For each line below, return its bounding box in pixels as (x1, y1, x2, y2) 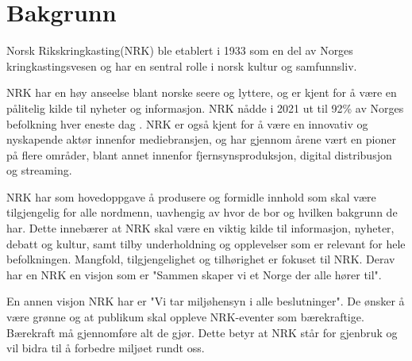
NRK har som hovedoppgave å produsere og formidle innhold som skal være (6, 188, 376, 205)
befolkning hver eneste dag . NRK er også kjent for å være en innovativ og (6, 115, 368, 132)
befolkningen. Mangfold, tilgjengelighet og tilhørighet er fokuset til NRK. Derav (6, 251, 395, 267)
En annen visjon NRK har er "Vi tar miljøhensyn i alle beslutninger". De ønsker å (6, 293, 405, 309)
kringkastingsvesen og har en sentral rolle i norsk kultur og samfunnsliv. (6, 57, 357, 74)
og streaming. (6, 162, 72, 179)
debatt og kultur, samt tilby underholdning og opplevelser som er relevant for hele (6, 235, 406, 252)
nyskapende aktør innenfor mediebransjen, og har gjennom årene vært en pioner (6, 131, 396, 148)
